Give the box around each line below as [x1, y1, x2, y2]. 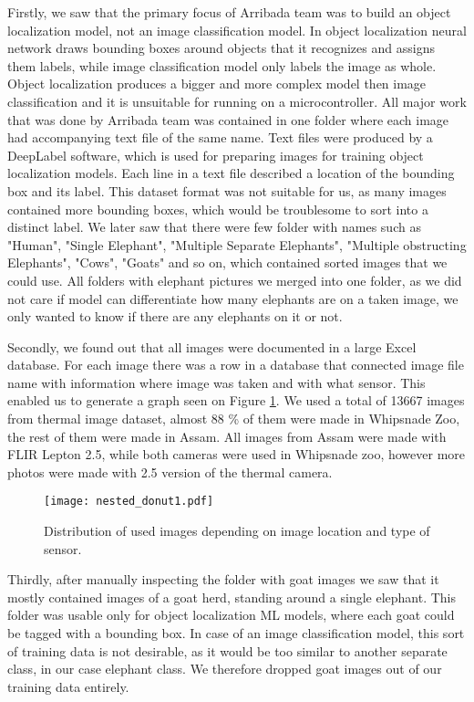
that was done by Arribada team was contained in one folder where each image [7, 110, 449, 129]
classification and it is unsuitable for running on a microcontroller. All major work [7, 91, 467, 110]
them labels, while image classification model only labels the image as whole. [7, 56, 437, 75]
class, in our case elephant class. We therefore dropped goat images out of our [7, 659, 442, 678]
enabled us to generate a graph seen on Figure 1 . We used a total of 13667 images [7, 391, 465, 410]
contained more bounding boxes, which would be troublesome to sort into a [7, 199, 428, 218]
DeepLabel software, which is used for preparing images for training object [7, 145, 424, 164]
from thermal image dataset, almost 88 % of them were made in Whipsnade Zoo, [7, 409, 460, 428]
